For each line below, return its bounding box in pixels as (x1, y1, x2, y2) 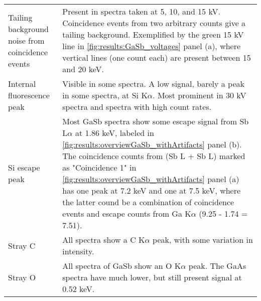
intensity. (62, 245, 94, 257)
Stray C (8, 239, 36, 251)
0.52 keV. (62, 283, 95, 294)
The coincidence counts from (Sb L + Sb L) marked (62, 150, 245, 162)
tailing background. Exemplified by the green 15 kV (62, 29, 244, 40)
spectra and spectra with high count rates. (62, 101, 212, 112)
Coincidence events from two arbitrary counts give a (62, 17, 246, 29)
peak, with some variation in (153, 234, 253, 245)
